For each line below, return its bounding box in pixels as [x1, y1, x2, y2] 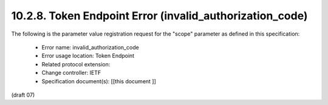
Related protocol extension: [41, 60, 111, 68]
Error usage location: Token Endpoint [41, 52, 135, 60]
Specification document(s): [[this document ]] [41, 77, 156, 84]
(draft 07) [11, 91, 35, 98]
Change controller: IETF [41, 69, 101, 77]
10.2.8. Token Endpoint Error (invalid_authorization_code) [11, 9, 308, 22]
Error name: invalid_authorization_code [41, 43, 139, 51]
